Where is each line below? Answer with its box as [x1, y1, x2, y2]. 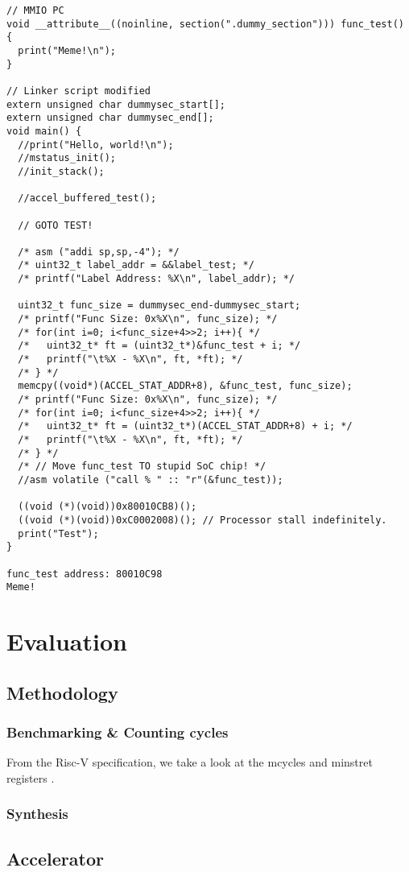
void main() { [6, 125, 82, 137]
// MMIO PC [6, 5, 64, 16]
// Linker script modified [6, 85, 151, 97]
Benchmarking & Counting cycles [6, 721, 229, 742]
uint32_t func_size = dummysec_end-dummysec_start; [18, 300, 301, 312]
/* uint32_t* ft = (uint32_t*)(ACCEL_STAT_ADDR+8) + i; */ [18, 420, 353, 432]
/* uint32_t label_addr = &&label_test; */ [18, 259, 254, 271]
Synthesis [6, 804, 68, 824]
